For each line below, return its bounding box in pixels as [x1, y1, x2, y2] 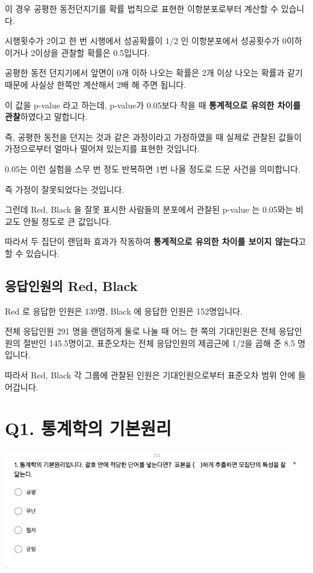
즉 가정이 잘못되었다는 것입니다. [5, 183, 125, 195]
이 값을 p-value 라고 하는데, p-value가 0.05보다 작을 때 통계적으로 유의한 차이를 [5, 98, 301, 111]
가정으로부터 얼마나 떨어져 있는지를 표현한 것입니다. [5, 142, 200, 155]
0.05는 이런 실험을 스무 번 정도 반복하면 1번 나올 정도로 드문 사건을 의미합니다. [5, 162, 301, 175]
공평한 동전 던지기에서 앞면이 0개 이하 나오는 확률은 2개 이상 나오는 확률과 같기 [5, 66, 303, 79]
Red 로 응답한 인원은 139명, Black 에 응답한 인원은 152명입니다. [5, 304, 243, 317]
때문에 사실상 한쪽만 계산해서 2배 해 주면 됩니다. [5, 78, 187, 90]
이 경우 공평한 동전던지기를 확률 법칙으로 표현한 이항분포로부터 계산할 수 [5, 2, 279, 14]
